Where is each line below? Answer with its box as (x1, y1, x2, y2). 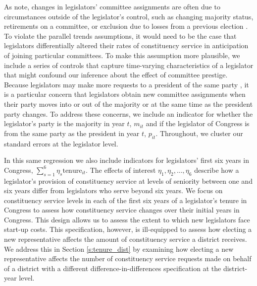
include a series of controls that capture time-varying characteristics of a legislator (4, 60, 254, 70)
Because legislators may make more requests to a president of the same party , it (4, 79, 249, 89)
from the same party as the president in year (4, 128, 140, 138)
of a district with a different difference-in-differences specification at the (4, 263, 221, 273)
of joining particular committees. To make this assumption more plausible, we (4, 50, 240, 60)
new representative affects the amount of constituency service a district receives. (4, 234, 247, 244)
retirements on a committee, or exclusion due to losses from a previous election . (4, 21, 248, 31)
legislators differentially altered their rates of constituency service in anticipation (4, 40, 249, 51)
